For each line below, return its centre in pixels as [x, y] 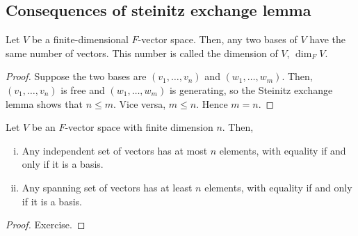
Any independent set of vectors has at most [115, 150]
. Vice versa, [140, 103]
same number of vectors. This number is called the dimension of [142, 53]
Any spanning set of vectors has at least [107, 187]
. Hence [212, 103]
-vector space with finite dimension [139, 127]
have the [328, 39]
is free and [83, 89]
